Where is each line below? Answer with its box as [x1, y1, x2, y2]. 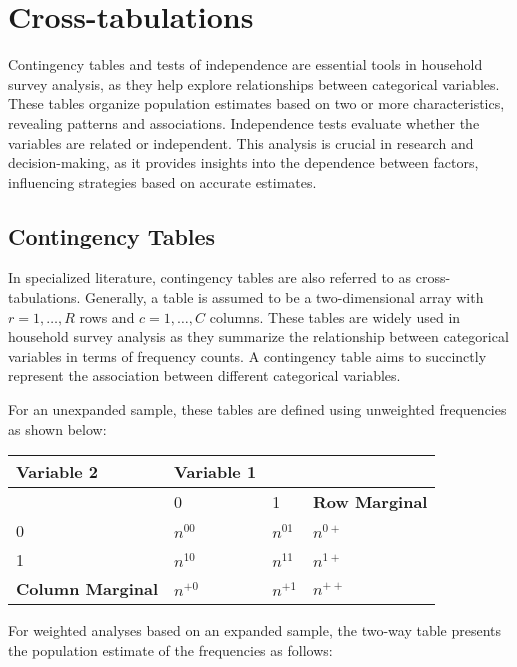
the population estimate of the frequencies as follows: [8, 639, 333, 660]
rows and [79, 306, 135, 327]
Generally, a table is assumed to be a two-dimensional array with [85, 287, 484, 308]
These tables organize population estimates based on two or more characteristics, [8, 93, 505, 114]
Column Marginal [16, 577, 159, 601]
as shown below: [8, 418, 107, 439]
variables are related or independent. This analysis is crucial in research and [8, 132, 474, 153]
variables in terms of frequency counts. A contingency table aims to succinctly [8, 345, 487, 366]
